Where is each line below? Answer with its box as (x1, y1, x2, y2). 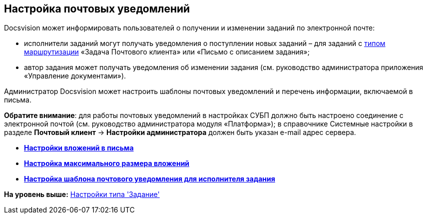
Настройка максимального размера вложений (24, 159, 190, 168)
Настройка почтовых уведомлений (4, 2, 190, 15)
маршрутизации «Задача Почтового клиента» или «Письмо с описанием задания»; (24, 47, 310, 56)
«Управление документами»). (24, 71, 126, 80)
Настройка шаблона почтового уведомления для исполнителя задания (24, 174, 275, 183)
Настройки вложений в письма (24, 143, 134, 152)
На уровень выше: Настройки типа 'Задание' (4, 190, 160, 199)
